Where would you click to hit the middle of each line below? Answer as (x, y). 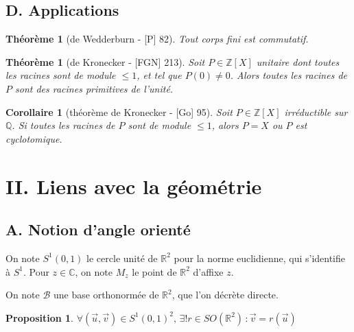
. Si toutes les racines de (63, 125)
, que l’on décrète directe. (225, 295)
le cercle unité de (122, 258)
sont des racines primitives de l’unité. (94, 88)
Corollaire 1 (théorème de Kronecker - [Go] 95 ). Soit (119, 111)
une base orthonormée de (106, 295)
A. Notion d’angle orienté (98, 229)
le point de (154, 271)
